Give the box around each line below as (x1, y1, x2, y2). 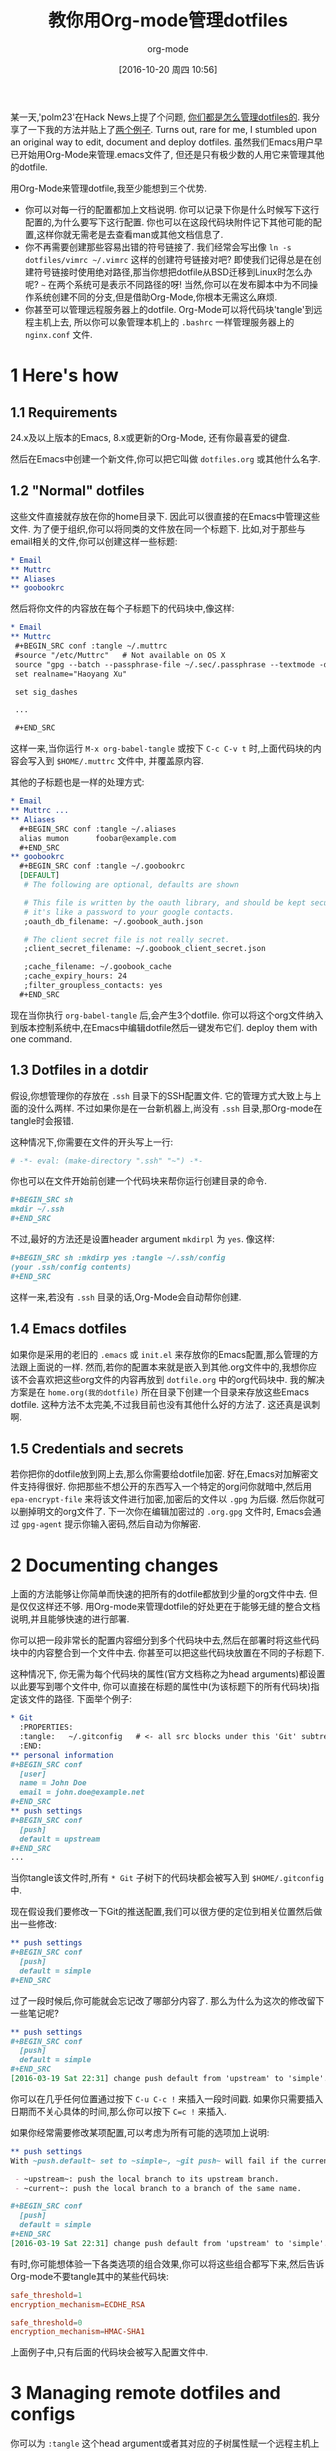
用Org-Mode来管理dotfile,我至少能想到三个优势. (10, 182, 207, 194)
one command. (10, 1032, 73, 1045)
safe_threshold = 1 (10, 2290, 83, 2300)
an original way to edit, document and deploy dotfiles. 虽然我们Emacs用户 (10, 136, 315, 148)
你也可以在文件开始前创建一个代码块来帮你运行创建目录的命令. (10, 1175, 268, 1187)
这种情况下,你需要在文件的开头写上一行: (10, 1136, 174, 1148)
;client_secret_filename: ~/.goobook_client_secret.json (23, 944, 267, 954)
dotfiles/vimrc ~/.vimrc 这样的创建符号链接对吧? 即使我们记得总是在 (24, 253, 313, 265)
